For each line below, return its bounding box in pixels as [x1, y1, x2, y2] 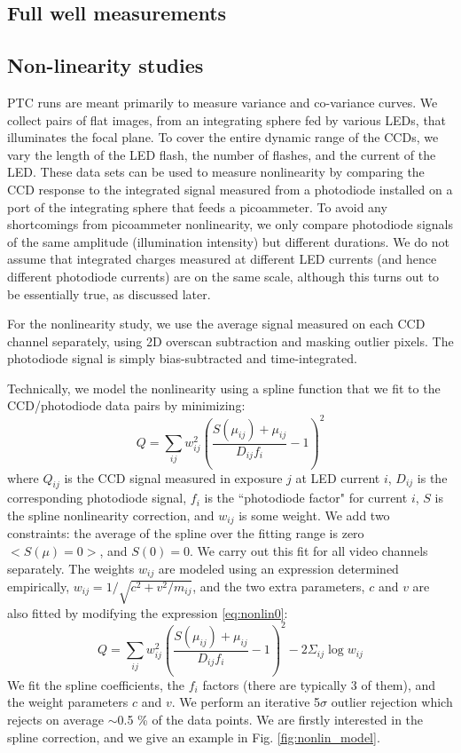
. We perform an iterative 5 [171, 693, 321, 711]
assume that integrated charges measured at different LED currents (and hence [7, 250, 437, 268]
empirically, [7, 577, 70, 595]
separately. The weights [7, 559, 135, 577]
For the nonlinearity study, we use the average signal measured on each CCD [7, 314, 426, 333]
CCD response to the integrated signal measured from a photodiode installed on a [7, 179, 453, 198]
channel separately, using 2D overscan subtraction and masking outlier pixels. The [7, 331, 454, 350]
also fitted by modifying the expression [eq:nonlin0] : [7, 603, 288, 622]
